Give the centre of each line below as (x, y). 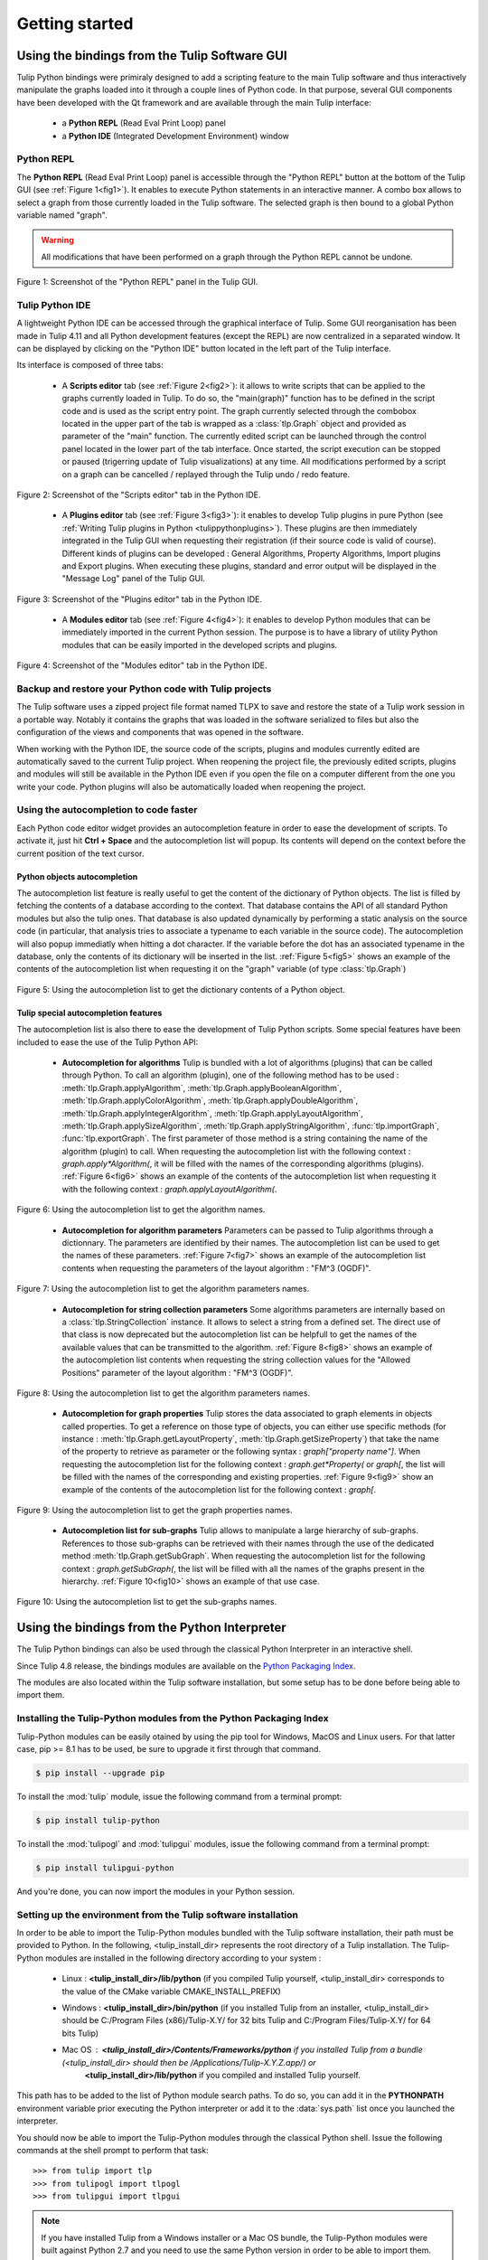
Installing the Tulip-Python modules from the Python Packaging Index (173, 1719)
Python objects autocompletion (77, 876)
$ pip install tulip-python (98, 1820)
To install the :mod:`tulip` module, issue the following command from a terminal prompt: (179, 1796)
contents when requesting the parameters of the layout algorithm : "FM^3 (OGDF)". (216, 1268)
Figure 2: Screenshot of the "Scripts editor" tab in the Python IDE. (139, 494)
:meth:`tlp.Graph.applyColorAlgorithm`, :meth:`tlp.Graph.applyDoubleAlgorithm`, (210, 1101)
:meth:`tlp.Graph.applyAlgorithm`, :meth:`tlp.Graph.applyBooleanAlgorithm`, (202, 1088)
